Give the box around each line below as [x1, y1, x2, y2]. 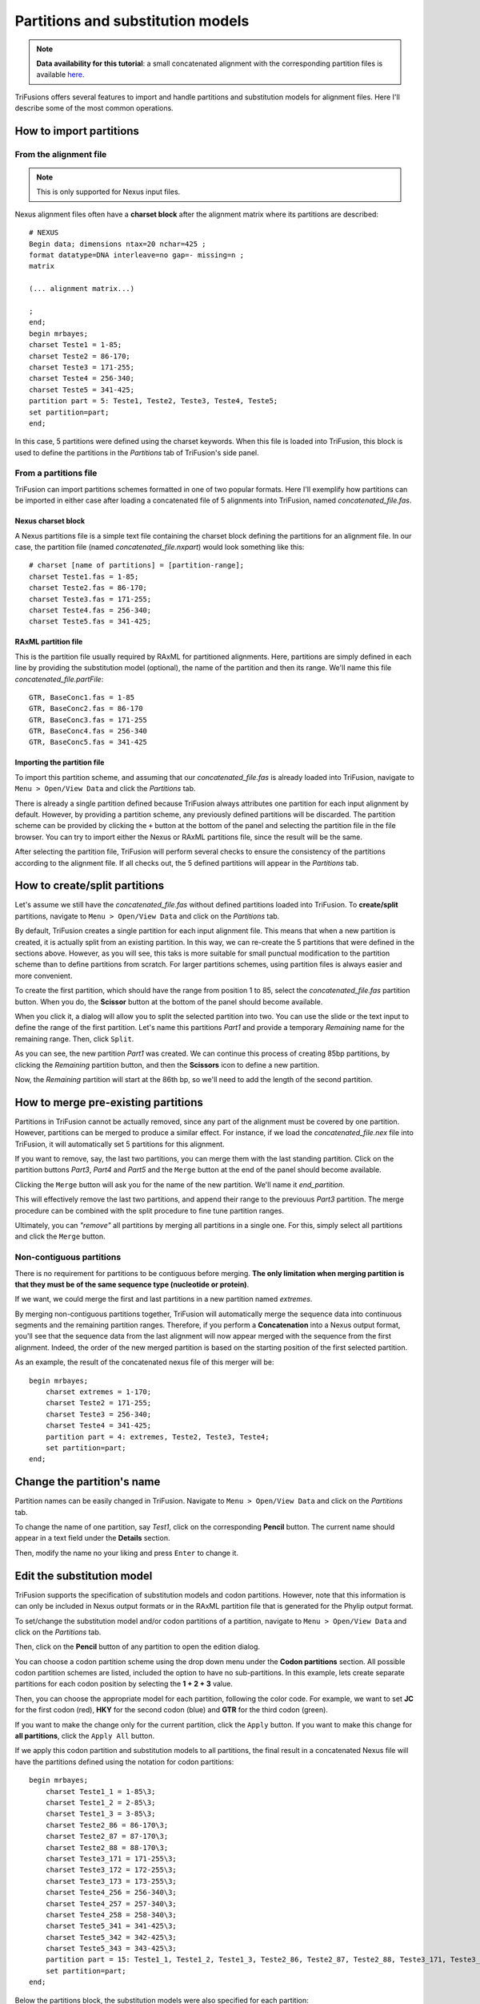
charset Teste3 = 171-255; [29, 362, 135, 372]
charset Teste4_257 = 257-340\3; [45, 1899, 178, 1908]
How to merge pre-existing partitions [14, 1095, 204, 1109]
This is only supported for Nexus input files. [36, 187, 181, 196]
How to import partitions [14, 124, 140, 138]
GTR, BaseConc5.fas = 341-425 [29, 737, 148, 747]
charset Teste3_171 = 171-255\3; [45, 1854, 178, 1863]
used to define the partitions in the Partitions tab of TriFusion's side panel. [14, 447, 259, 457]
